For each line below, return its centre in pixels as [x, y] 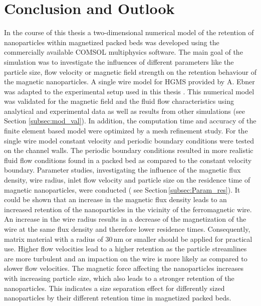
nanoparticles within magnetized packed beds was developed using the [112, 42]
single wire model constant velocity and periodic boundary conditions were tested [129, 140]
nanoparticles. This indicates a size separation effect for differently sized [114, 288]
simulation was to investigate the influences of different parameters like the [119, 61]
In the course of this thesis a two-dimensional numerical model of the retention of [129, 32]
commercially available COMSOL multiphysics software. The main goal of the [123, 52]
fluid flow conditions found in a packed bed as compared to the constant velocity [128, 160]
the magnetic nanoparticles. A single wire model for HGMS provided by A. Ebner [129, 82]
